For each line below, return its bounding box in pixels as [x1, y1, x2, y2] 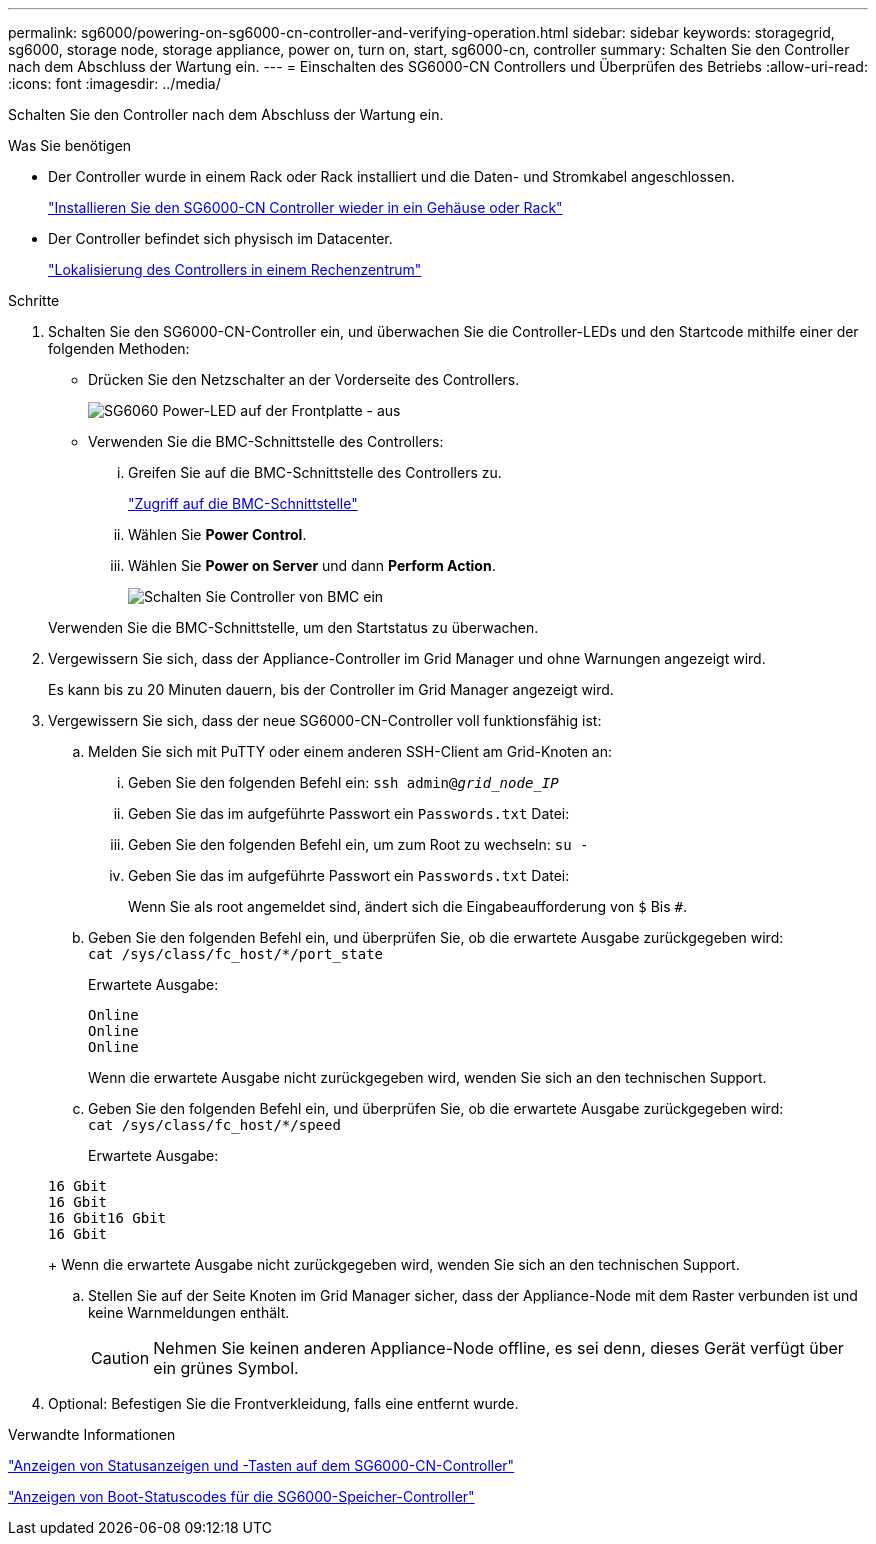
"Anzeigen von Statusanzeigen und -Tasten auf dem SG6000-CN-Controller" [8, 1457, 515, 1474]
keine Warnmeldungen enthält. [88, 1304, 290, 1321]
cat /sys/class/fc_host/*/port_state [88, 946, 384, 962]
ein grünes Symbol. [153, 1358, 299, 1378]
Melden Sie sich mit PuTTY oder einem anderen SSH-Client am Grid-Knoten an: [88, 743, 613, 760]
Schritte [8, 292, 60, 309]
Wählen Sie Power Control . [128, 526, 307, 543]
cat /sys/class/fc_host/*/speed [88, 1117, 341, 1133]
